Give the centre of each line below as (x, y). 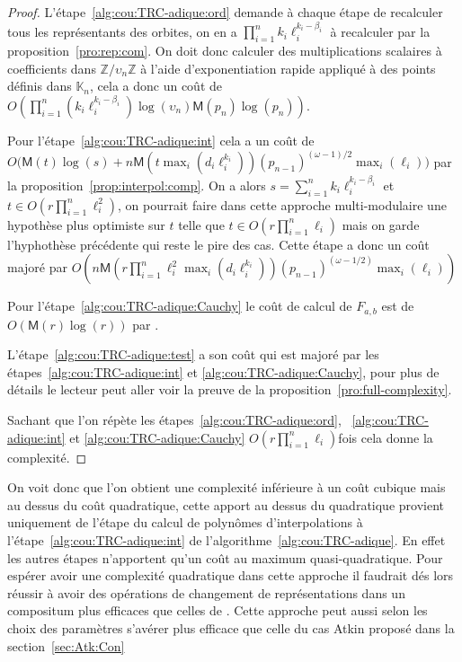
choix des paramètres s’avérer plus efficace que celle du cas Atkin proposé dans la (231, 627)
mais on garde (381, 224)
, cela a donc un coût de (156, 86)
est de (398, 306)
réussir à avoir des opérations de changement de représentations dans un (206, 592)
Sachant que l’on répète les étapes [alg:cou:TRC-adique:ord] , (174, 420)
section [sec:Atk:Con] (66, 645)
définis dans (40, 86)
